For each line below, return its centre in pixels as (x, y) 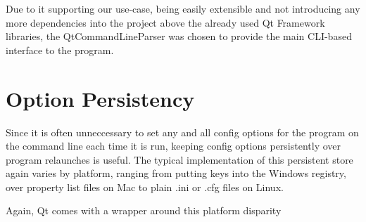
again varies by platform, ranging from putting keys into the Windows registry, (176, 173)
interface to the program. (60, 50)
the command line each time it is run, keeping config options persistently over (173, 146)
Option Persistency (100, 98)
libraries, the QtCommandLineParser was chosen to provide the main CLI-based (179, 36)
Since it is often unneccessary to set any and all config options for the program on (182, 132)
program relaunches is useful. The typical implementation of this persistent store (179, 159)
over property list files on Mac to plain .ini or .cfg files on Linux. (145, 187)
